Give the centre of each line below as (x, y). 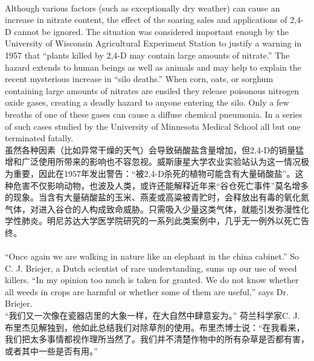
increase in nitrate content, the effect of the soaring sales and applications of (146, 20)
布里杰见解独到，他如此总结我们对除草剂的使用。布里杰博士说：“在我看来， (155, 327)
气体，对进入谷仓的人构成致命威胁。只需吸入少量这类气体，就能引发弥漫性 (153, 209)
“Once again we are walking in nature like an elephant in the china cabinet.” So (152, 256)
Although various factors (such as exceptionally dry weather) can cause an (143, 8)
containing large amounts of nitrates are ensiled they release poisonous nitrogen (152, 90)
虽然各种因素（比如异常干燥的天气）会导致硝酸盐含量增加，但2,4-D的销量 (150, 149)
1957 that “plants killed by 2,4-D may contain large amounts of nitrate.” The (147, 55)
